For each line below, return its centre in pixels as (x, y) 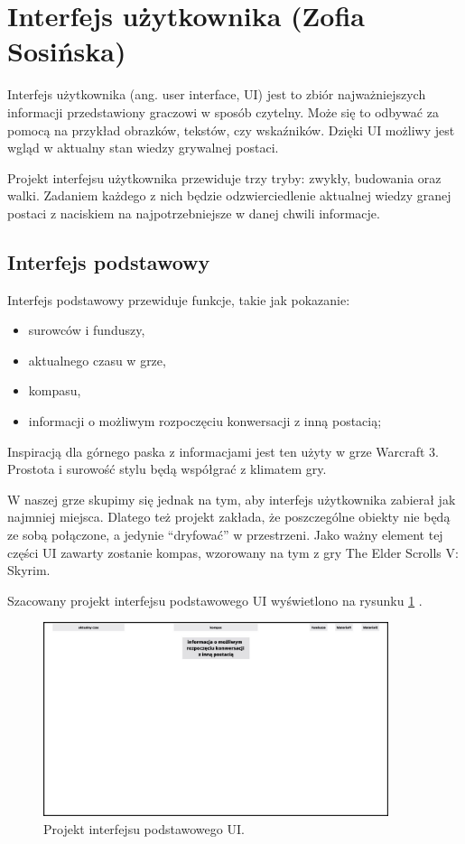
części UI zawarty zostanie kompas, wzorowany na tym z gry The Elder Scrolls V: (233, 552)
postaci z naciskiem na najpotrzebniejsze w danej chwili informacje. (194, 213)
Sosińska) (67, 51)
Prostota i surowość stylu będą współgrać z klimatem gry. (167, 469)
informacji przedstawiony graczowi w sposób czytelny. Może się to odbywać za (223, 111)
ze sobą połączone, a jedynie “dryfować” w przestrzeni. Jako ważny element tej (225, 535)
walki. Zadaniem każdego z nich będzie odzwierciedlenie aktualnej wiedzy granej (229, 195)
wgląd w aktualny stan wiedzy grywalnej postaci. (143, 148)
